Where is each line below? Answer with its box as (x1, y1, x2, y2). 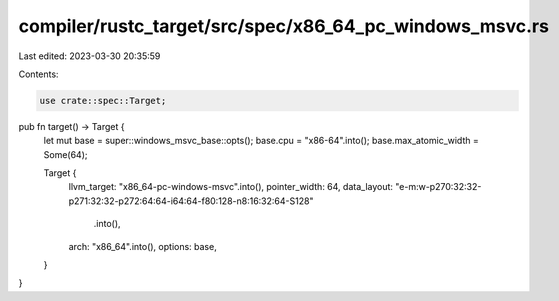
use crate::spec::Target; (39, 95, 167, 106)
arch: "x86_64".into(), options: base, (68, 240, 217, 252)
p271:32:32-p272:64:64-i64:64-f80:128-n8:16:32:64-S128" (68, 195, 314, 207)
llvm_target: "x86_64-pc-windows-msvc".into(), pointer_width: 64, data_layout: (68, 181, 394, 193)
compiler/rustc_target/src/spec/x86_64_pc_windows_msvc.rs (18, 15, 550, 37)
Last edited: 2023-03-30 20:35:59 (18, 50, 161, 62)
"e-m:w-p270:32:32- (395, 181, 482, 193)
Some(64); (43, 148, 88, 160)
